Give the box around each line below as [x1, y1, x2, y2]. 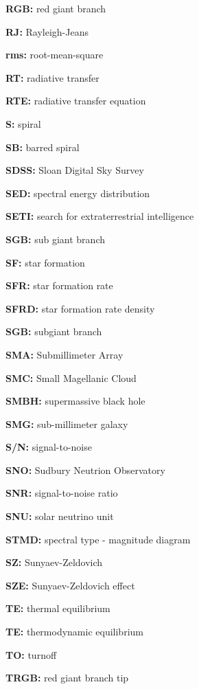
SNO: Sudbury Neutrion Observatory [5, 462, 165, 477]
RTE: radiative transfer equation [5, 93, 146, 108]
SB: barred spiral [5, 139, 80, 154]
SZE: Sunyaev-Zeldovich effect [5, 578, 135, 592]
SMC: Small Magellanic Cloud [5, 370, 137, 385]
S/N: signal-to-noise [5, 440, 92, 454]
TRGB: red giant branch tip [5, 670, 129, 685]
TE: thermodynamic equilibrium [5, 624, 143, 639]
